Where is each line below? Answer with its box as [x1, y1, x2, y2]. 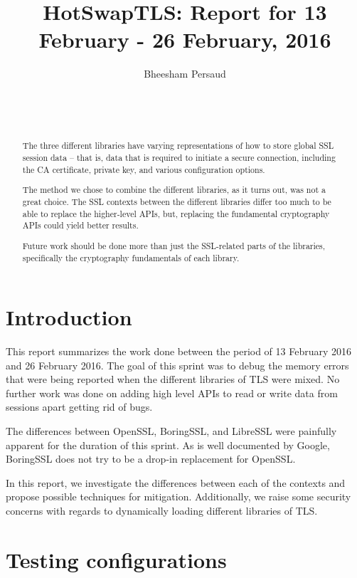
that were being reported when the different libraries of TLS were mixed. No [6, 372, 340, 387]
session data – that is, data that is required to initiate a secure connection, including [22, 152, 336, 164]
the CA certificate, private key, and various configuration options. [22, 163, 265, 175]
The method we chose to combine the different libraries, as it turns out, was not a [22, 184, 326, 196]
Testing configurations [6, 545, 227, 574]
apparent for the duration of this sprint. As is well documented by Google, [6, 437, 330, 452]
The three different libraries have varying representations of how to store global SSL [22, 140, 334, 152]
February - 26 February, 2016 [38, 25, 331, 54]
